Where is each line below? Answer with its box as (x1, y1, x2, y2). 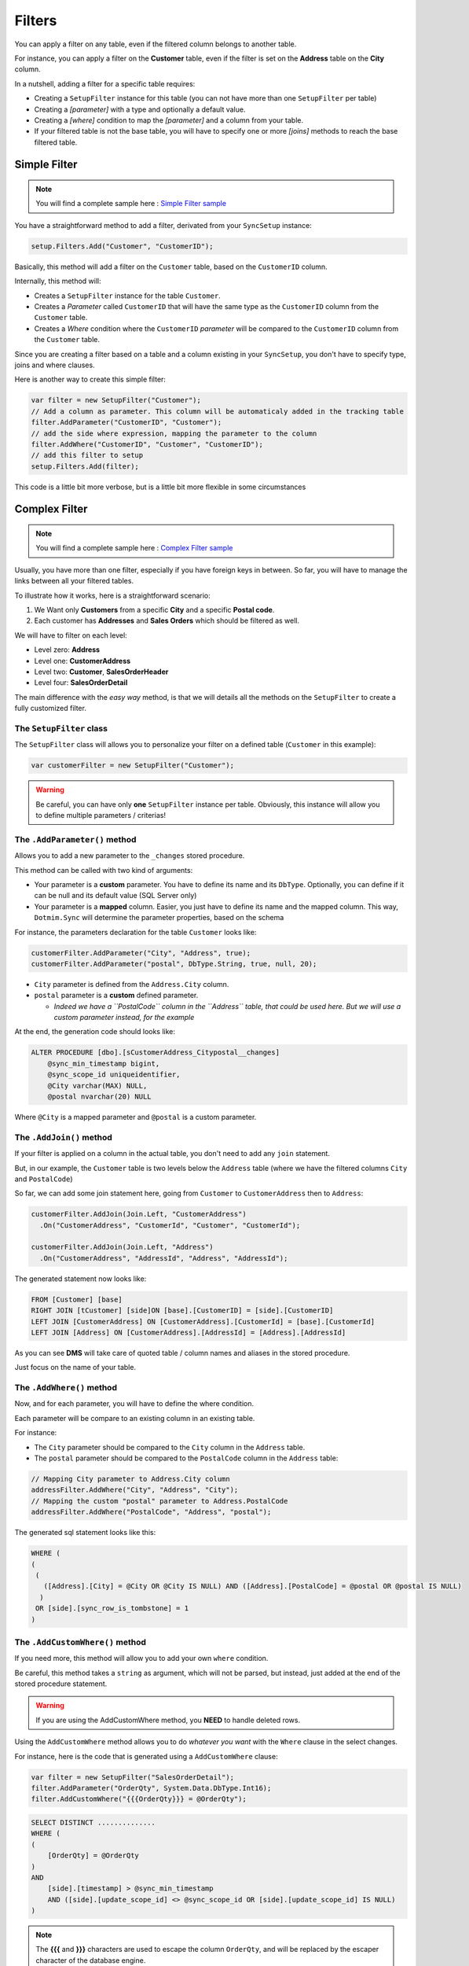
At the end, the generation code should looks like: (14, 1027, 176, 1036)
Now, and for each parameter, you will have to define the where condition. (14, 1399, 255, 1408)
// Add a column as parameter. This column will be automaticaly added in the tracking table (31, 407, 405, 416)
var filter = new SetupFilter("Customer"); (31, 396, 202, 405)
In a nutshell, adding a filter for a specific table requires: (14, 79, 196, 88)
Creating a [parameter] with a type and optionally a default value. (34, 105, 246, 114)
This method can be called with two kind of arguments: (14, 865, 193, 874)
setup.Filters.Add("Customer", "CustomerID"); (31, 241, 214, 251)
